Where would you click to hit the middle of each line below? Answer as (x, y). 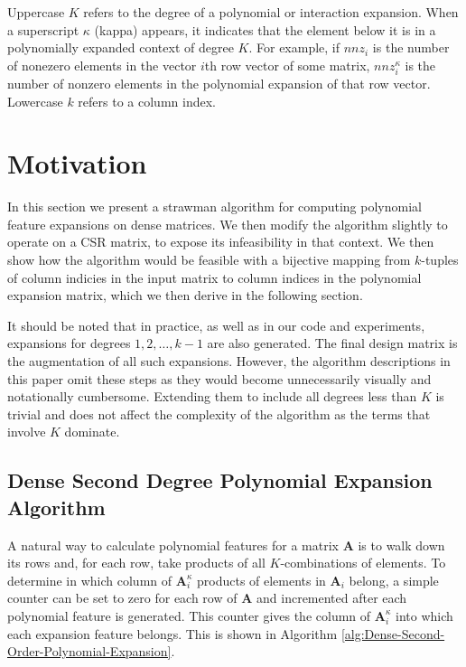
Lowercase (35, 101)
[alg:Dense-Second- (393, 633)
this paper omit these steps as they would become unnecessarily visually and (219, 378)
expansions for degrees (69, 343)
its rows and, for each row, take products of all (136, 563)
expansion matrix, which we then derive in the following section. (185, 295)
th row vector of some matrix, (287, 65)
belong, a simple (394, 580)
